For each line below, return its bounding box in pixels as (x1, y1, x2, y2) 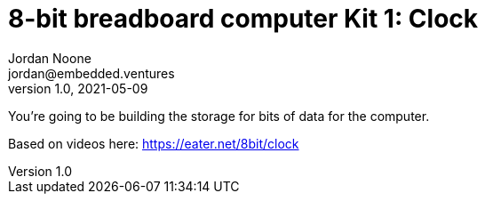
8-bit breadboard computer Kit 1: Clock (8, 4, 479, 34)
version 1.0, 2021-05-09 (8, 80, 148, 96)
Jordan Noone (8, 50, 91, 66)
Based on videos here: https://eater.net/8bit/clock (8, 135, 299, 151)
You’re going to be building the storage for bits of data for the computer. (8, 108, 430, 124)
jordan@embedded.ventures (8, 65, 175, 81)
